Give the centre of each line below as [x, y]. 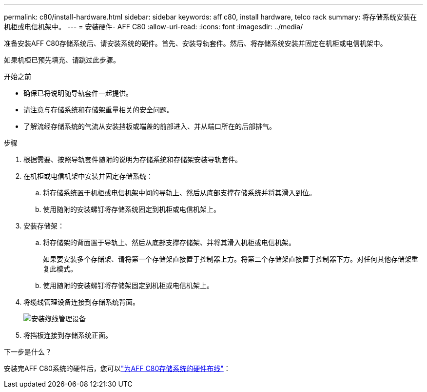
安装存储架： [44, 226]
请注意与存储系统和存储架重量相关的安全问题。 [98, 110]
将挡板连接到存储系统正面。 [68, 335]
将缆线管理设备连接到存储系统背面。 [81, 302]
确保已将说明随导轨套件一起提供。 [78, 93]
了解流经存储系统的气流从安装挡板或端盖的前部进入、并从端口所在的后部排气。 [150, 126]
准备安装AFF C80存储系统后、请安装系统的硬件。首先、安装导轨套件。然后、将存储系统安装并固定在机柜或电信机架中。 [195, 43]
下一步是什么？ [28, 352]
